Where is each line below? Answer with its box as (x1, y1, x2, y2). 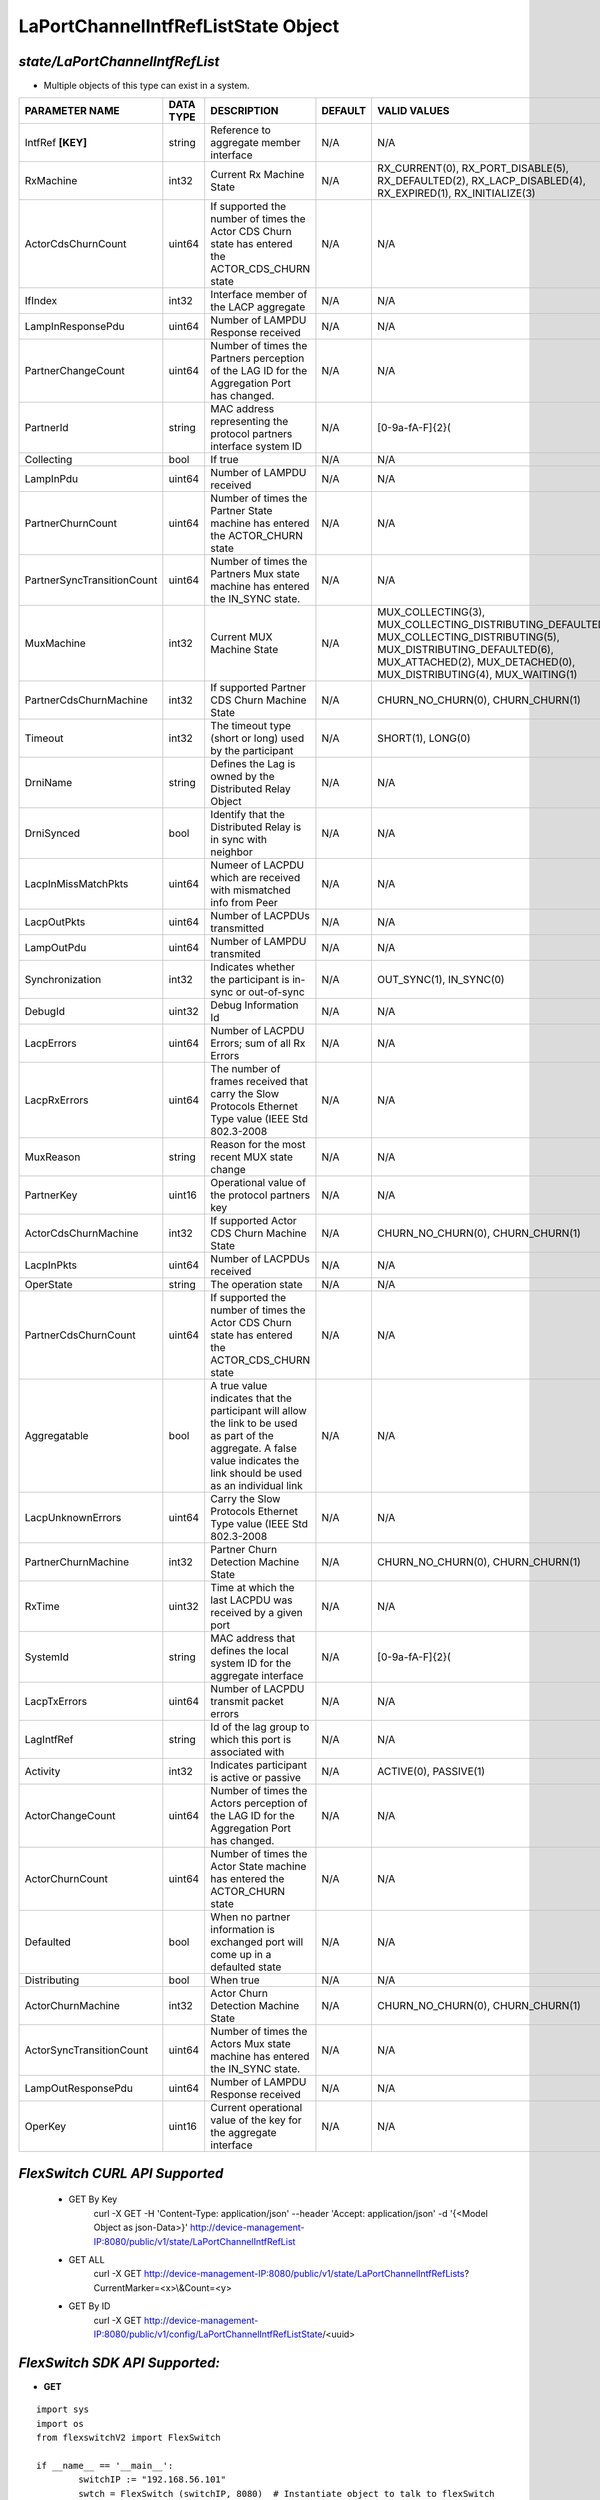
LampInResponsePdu (24, 320, 125, 334)
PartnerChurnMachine (24, 1555, 130, 1569)
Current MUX (210, 630, 273, 644)
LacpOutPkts (24, 915, 86, 929)
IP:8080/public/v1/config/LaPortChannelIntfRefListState (93, 2328, 324, 2340)
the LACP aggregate (210, 300, 306, 314)
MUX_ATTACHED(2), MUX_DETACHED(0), (376, 655, 576, 669)
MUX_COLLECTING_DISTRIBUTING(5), (376, 630, 560, 644)
